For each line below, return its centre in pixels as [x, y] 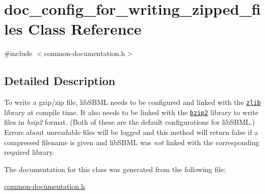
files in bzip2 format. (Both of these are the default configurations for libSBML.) [129, 122]
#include [18, 53]
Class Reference [85, 29]
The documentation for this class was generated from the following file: [115, 169]
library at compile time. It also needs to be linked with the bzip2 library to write [131, 112]
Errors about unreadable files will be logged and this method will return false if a [131, 132]
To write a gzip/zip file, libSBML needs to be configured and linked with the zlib [132, 102]
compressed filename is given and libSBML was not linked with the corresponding [132, 142]
